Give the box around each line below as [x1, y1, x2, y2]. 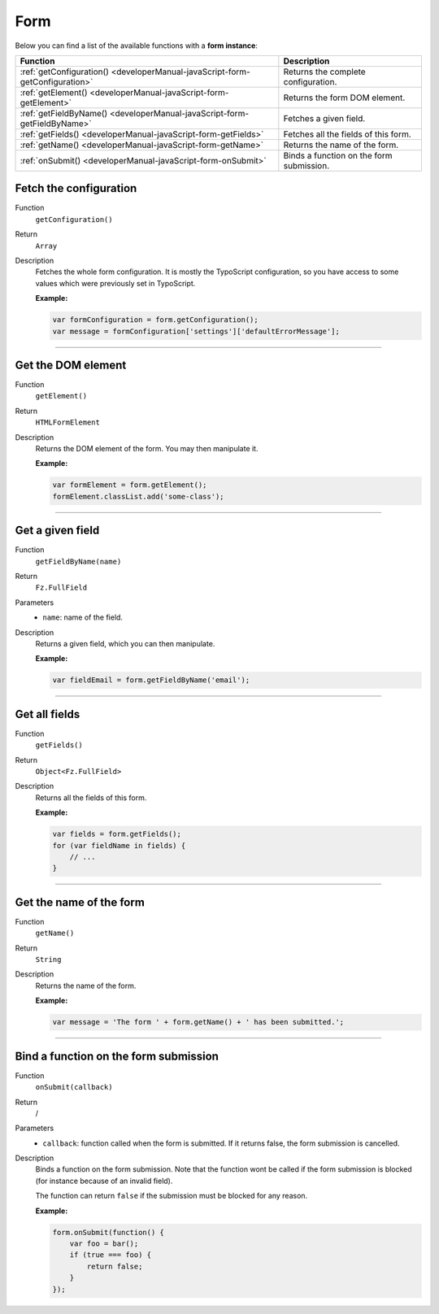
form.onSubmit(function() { [52, 1228, 164, 1237]
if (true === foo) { [69, 1251, 152, 1260]
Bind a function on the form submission [15, 1049, 219, 1063]
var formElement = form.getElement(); [52, 481, 207, 489]
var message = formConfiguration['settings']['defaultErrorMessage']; [52, 326, 341, 336]
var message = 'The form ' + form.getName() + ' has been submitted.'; [52, 1017, 345, 1027]
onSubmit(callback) [35, 1082, 113, 1092]
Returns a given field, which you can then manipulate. [35, 639, 215, 649]
